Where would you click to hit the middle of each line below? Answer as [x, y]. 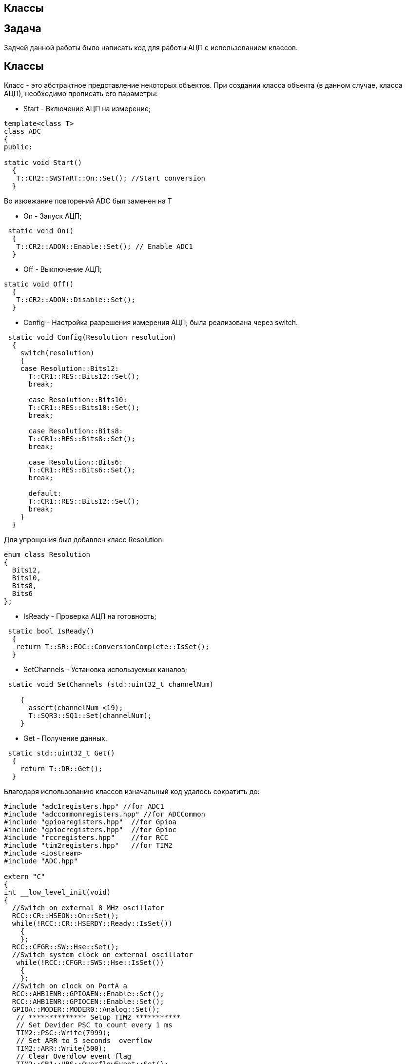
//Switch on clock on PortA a [69, 986]
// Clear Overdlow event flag [74, 1056]
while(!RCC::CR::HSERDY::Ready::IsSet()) [92, 923]
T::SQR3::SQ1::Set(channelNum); [90, 715]
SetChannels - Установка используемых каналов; [105, 669]
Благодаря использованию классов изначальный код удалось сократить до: [132, 791]
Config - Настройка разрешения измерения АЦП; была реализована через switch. [161, 322]
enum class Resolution [47, 554]
